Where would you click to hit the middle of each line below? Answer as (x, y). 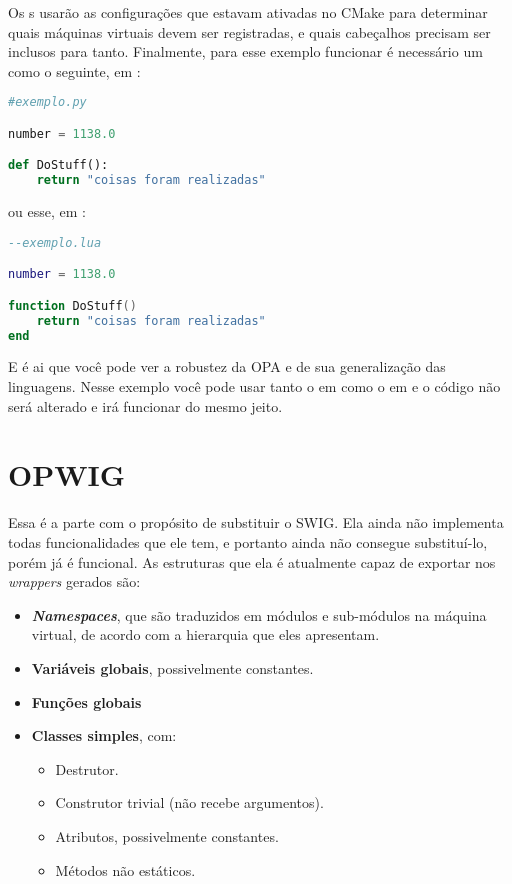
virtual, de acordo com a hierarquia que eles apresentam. (205, 634)
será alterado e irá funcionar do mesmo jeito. (145, 405)
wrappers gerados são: (74, 581)
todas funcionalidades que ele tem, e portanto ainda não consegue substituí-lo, (248, 541)
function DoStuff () (72, 305)
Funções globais (86, 701)
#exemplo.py (47, 102)
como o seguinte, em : (74, 70)
